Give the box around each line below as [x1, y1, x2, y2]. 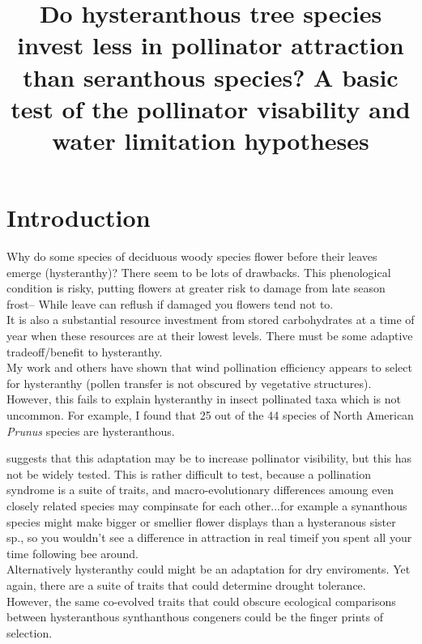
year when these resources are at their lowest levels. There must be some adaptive [6, 327, 413, 344]
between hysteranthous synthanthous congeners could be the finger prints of [6, 608, 383, 625]
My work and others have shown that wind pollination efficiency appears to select [6, 359, 412, 376]
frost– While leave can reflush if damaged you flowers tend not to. [6, 295, 334, 312]
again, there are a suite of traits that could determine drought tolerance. [6, 576, 366, 593]
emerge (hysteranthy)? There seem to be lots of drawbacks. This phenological [6, 263, 391, 280]
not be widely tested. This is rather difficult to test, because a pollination [6, 465, 372, 482]
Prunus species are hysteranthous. [6, 422, 175, 439]
